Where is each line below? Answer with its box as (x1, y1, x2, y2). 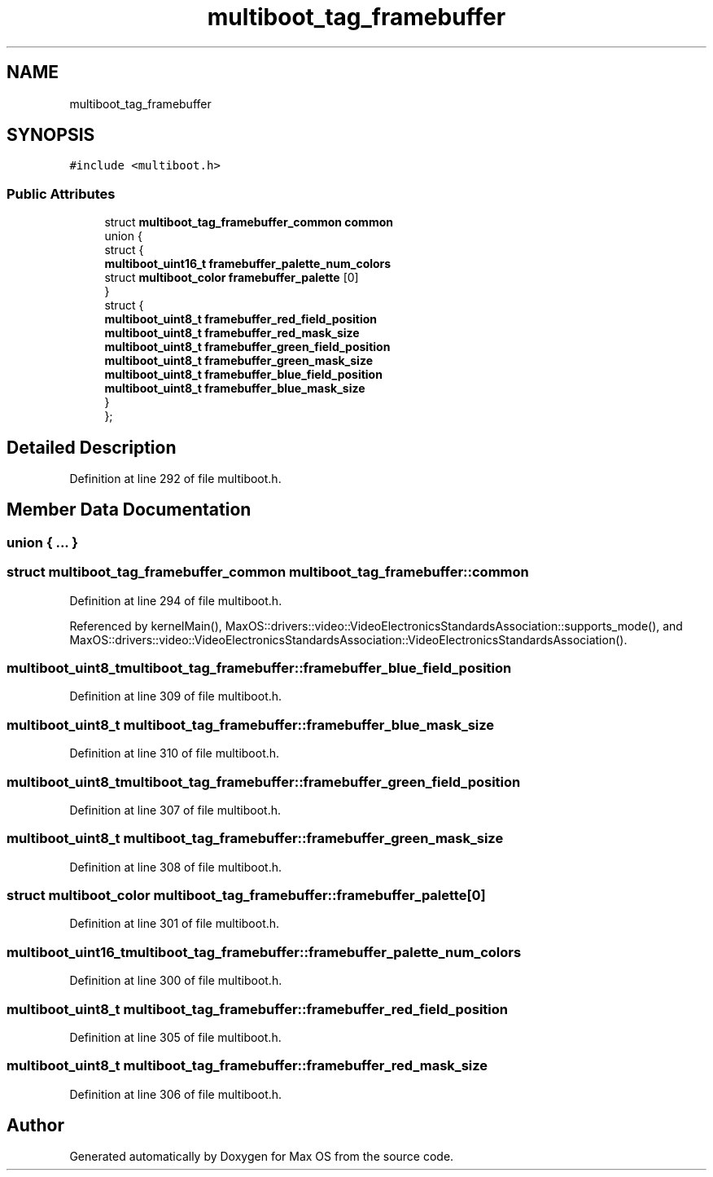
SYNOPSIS (7, 125, 95, 146)
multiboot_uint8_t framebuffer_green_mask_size (104, 354, 373, 368)
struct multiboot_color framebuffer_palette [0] (104, 270, 359, 285)
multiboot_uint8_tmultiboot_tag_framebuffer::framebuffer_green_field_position (7, 773, 521, 790)
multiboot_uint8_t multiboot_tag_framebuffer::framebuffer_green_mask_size (7, 830, 504, 847)
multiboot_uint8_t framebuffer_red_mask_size (104, 326, 360, 340)
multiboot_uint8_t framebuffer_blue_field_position (104, 367, 383, 382)
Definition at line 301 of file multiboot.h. (69, 916, 280, 931)
